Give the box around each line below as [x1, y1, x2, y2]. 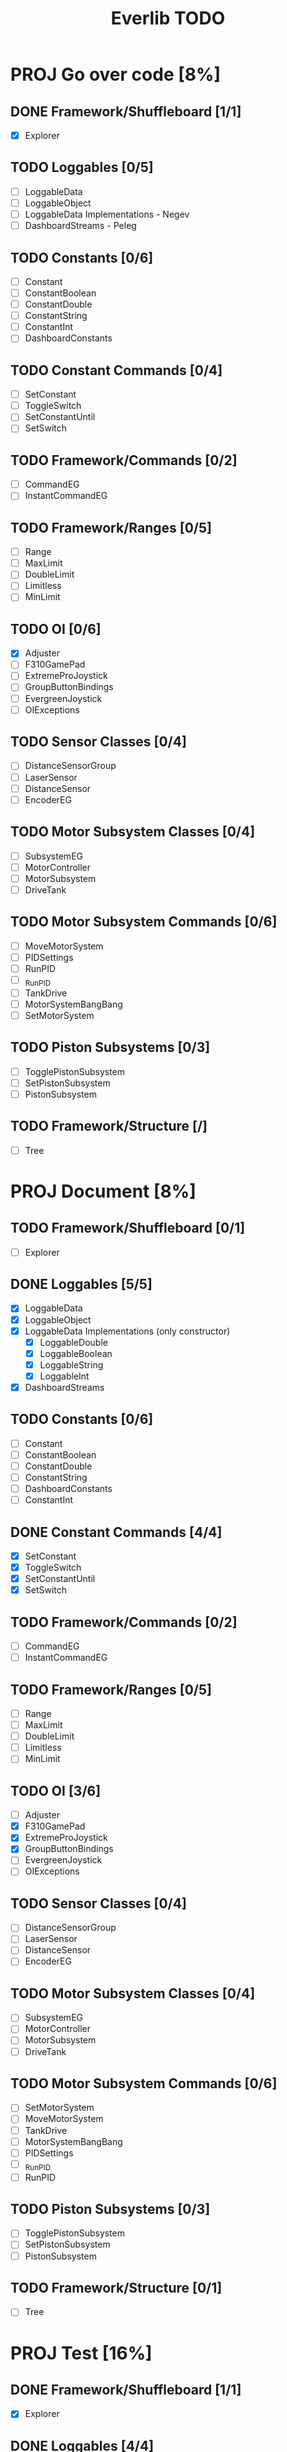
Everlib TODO [110, 7, 226, 30]
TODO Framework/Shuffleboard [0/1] [10, 1220, 246, 1237]
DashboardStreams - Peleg [24, 220, 137, 232]
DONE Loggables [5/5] [10, 1276, 153, 1293]
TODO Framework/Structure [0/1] [10, 2279, 223, 2296]
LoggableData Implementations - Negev [24, 208, 190, 220]
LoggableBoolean [39, 1347, 113, 1359]
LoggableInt [39, 1370, 90, 1382]
